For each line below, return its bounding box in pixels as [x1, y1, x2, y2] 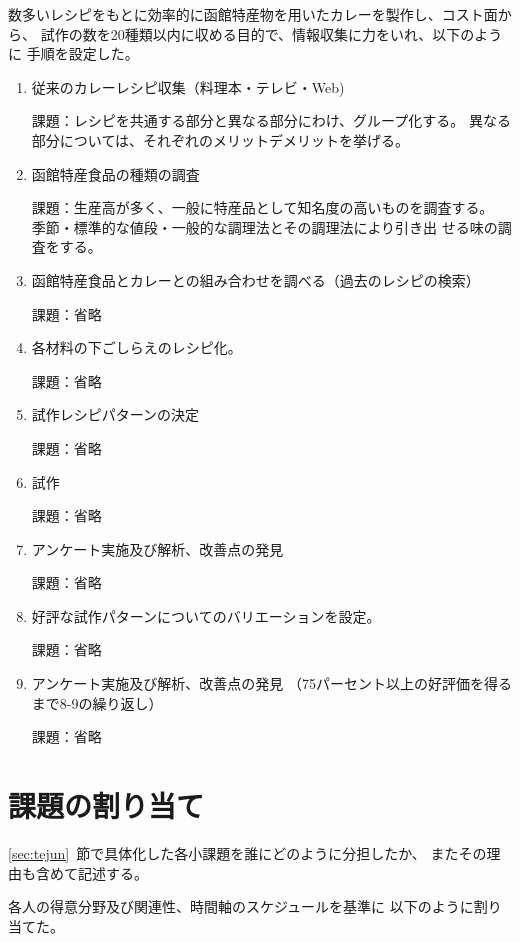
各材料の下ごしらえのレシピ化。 [31, 337, 242, 358]
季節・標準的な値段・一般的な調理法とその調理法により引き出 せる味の [31, 216, 498, 237]
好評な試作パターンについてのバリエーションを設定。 [31, 605, 374, 626]
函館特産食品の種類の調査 [31, 163, 200, 184]
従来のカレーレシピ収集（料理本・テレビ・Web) [31, 76, 345, 97]
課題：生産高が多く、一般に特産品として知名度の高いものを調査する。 [31, 197, 494, 218]
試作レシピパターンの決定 [31, 404, 200, 425]
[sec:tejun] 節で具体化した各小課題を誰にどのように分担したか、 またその [8, 842, 487, 863]
